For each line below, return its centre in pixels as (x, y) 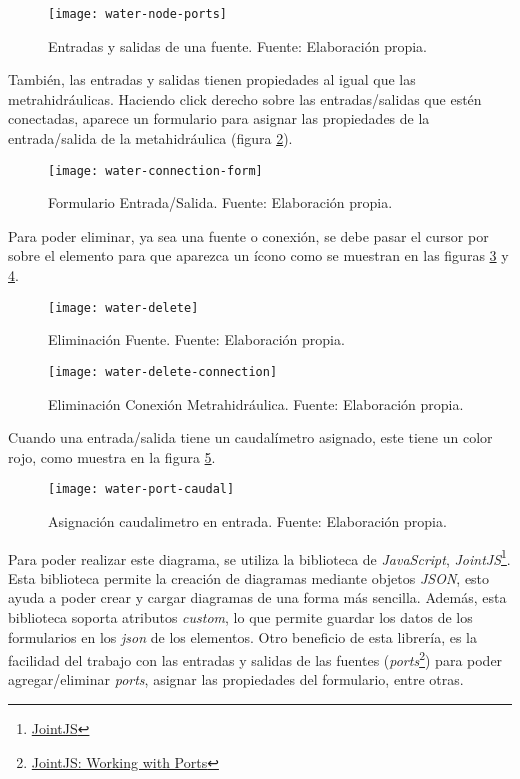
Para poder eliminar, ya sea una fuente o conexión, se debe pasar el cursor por (248, 235)
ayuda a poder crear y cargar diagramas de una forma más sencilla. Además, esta (257, 597)
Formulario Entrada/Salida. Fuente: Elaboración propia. (220, 202)
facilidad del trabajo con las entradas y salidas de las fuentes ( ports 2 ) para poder (255, 658)
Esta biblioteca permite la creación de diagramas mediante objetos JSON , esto (249, 577)
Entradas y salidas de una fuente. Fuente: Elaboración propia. (237, 45)
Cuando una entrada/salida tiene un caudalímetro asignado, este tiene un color (250, 437)
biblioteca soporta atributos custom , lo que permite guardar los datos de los (240, 617)
